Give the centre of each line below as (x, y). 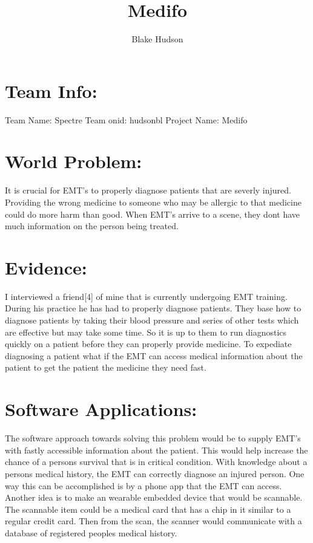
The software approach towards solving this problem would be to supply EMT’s (153, 438)
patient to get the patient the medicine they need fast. (106, 367)
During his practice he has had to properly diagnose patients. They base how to (153, 308)
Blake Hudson (157, 39)
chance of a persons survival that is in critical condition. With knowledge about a (156, 462)
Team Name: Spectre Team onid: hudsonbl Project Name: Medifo (126, 119)
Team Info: (51, 90)
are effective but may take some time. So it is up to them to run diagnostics (146, 332)
